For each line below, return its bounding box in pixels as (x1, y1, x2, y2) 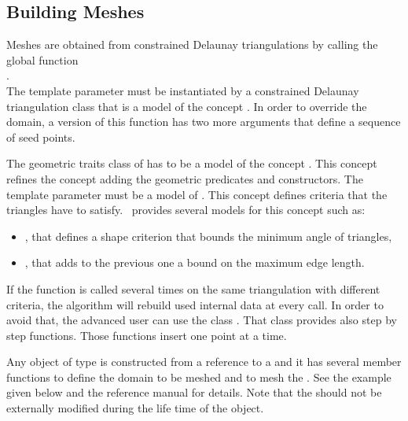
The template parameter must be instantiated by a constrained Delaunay (6, 82, 359, 98)
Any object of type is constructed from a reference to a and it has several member (6, 353, 402, 370)
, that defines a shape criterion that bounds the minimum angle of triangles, (24, 227, 392, 244)
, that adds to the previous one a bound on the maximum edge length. (24, 254, 365, 271)
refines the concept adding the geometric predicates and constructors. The (6, 170, 363, 186)
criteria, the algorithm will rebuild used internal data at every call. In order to (6, 296, 384, 312)
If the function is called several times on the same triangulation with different (6, 280, 380, 297)
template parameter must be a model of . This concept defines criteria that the (6, 186, 388, 202)
